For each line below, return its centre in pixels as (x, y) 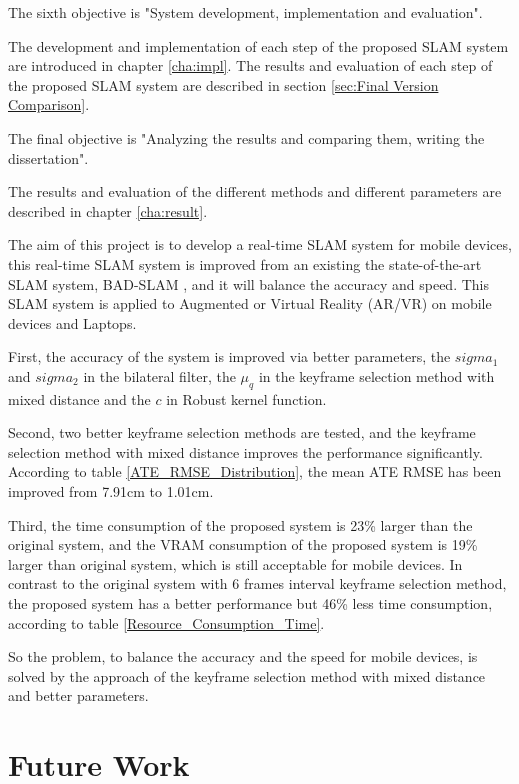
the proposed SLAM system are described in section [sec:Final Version (223, 84)
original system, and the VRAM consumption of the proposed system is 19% (243, 544)
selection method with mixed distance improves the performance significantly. (245, 451)
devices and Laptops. (72, 322)
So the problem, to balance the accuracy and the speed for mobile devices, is (243, 656)
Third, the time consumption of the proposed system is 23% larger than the (240, 524)
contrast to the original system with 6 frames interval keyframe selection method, (257, 583)
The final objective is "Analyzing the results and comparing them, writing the (246, 137)
